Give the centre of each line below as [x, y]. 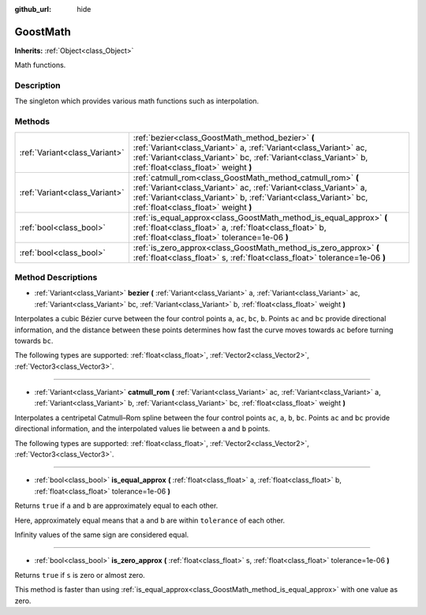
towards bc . [34, 340]
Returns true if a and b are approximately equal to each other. [116, 506]
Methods [32, 122]
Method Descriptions [56, 277]
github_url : [33, 9]
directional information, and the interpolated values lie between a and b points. [142, 429]
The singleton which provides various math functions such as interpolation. [137, 101]
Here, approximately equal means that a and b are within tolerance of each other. [150, 520]
